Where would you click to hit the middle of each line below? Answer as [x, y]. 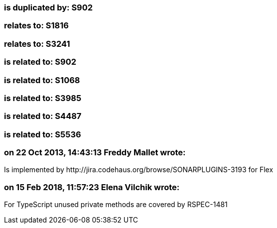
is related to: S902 [40, 62]
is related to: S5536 [43, 134]
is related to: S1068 [42, 80]
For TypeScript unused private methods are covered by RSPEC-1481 [116, 205]
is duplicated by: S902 [49, 7]
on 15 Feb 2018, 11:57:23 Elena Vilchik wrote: [92, 187]
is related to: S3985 [43, 98]
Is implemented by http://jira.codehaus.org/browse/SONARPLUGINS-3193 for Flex [139, 170]
